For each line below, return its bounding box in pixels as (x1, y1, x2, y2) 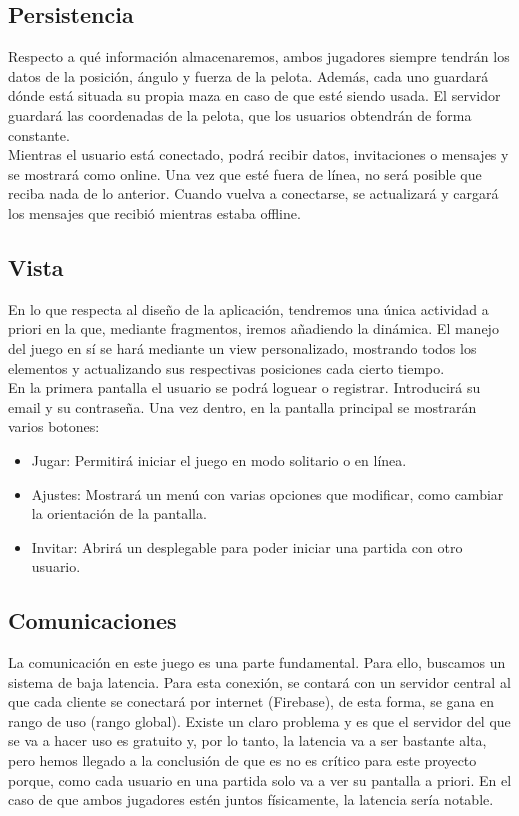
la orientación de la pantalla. (31, 503, 207, 524)
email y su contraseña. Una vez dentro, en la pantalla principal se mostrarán (8, 396, 477, 417)
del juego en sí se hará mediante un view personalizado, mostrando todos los (8, 337, 477, 358)
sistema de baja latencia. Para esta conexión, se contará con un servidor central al (8, 671, 511, 692)
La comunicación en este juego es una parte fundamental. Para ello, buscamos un (8, 652, 506, 673)
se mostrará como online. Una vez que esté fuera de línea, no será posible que (8, 163, 482, 184)
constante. (8, 124, 70, 145)
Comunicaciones (8, 605, 177, 636)
